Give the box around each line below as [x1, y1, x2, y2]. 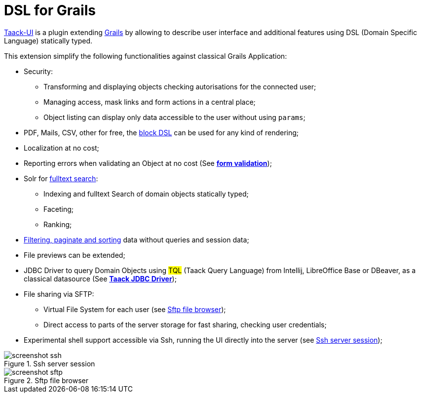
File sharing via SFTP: [24, 289, 94, 298]
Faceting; [43, 204, 74, 213]
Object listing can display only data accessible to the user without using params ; [43, 113, 306, 121]
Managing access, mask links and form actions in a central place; [43, 97, 256, 106]
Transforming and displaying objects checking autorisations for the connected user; [43, 82, 316, 91]
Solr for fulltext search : [24, 174, 98, 183]
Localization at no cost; [24, 143, 99, 152]
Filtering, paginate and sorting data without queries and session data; [24, 235, 249, 244]
